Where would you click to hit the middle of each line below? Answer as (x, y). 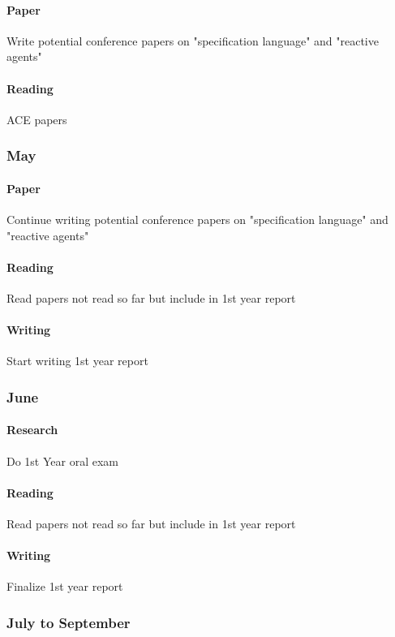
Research (32, 430)
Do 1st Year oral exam (62, 461)
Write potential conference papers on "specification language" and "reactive (193, 40)
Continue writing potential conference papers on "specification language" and (197, 220)
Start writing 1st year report (77, 361)
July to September (69, 622)
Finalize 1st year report (65, 586)
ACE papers (37, 119)
